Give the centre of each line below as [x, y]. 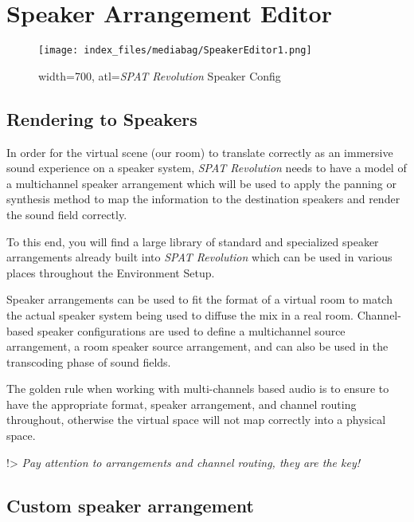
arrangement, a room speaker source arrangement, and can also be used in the [197, 346]
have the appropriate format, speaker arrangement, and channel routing [182, 404]
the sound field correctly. [67, 214]
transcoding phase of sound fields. [89, 361]
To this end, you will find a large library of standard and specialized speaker [193, 241]
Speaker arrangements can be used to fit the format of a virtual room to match [199, 299]
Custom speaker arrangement [130, 505]
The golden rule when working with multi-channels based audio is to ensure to [198, 389]
